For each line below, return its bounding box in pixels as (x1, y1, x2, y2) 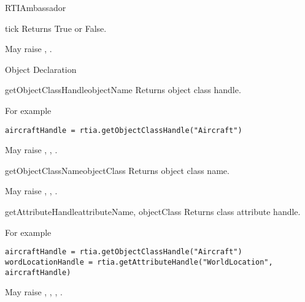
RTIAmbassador (5, 1, 66, 13)
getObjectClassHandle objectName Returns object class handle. (5, 83, 241, 96)
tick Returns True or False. (5, 21, 107, 34)
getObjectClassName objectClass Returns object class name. (5, 164, 230, 176)
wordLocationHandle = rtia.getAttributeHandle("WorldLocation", (5, 257, 273, 266)
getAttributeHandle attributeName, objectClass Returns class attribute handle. (5, 205, 301, 217)
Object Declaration (5, 62, 77, 75)
